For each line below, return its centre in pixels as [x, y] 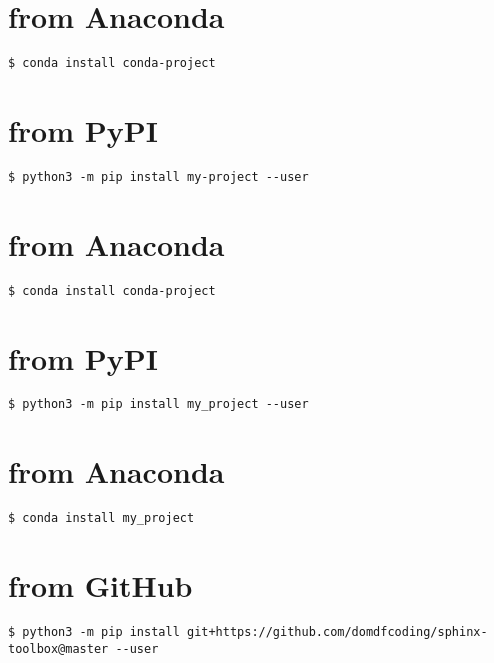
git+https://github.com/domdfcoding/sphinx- [337, 632]
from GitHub [100, 585]
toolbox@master [58, 648]
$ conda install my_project [101, 518]
